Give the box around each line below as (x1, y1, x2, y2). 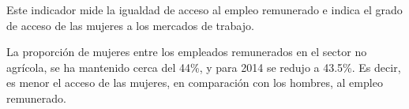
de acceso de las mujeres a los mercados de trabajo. (6, 17, 254, 33)
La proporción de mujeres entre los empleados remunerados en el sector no (6, 43, 367, 60)
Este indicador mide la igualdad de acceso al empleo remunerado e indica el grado (6, 2, 403, 17)
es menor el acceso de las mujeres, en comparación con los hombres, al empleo (6, 74, 383, 91)
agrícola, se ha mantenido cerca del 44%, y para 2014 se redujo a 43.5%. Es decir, (6, 58, 401, 75)
